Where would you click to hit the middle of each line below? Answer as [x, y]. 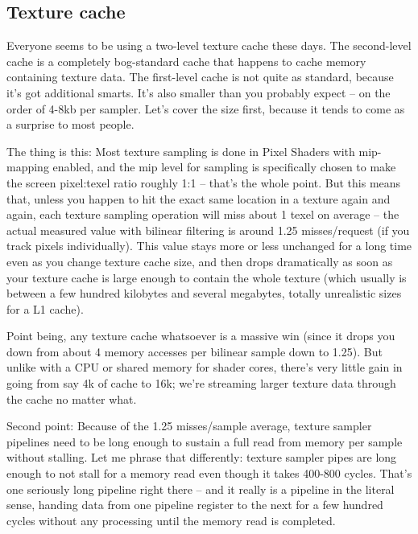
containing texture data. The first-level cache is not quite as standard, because [200, 77]
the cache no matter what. [72, 398]
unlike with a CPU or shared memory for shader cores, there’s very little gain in [205, 367]
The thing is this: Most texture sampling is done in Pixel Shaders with [181, 151]
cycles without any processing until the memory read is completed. [171, 520]
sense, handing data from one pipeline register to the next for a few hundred [195, 505]
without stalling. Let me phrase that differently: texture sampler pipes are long [202, 457]
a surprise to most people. [70, 124]
